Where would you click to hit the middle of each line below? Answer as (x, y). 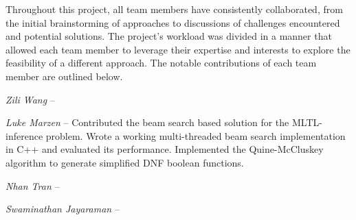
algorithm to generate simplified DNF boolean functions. (125, 162)
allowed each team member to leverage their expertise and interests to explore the (178, 49)
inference (24, 135)
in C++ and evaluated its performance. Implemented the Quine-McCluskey (165, 149)
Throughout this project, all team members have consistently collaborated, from (174, 9)
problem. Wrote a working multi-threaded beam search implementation (196, 135)
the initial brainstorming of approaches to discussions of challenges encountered (173, 22)
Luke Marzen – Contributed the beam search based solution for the (147, 122)
